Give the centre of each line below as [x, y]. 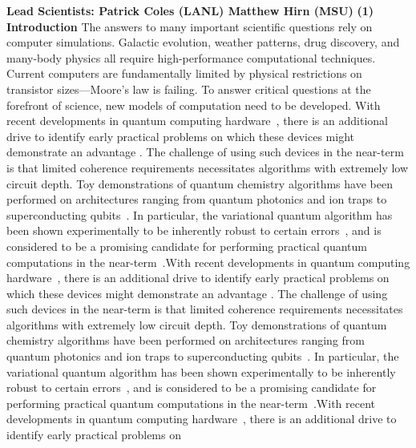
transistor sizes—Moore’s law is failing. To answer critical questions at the [189, 89]
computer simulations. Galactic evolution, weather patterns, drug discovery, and [203, 42]
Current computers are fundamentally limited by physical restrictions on [184, 73]
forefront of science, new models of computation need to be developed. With [194, 105]
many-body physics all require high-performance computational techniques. [191, 57]
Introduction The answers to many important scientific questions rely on [190, 26]
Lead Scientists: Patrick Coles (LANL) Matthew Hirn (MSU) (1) [190, 10]
